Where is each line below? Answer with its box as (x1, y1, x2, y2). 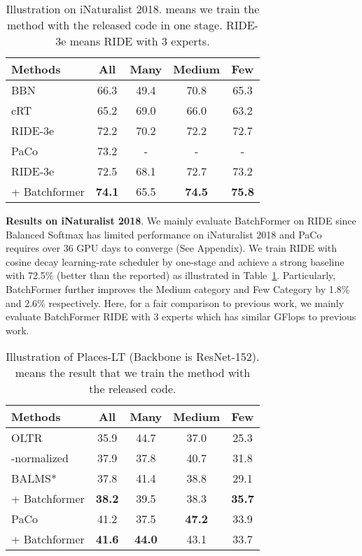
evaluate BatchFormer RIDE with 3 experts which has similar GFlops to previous (6, 309, 356, 324)
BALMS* (11, 470, 57, 487)
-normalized (11, 450, 69, 466)
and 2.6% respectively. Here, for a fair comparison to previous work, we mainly (6, 295, 344, 310)
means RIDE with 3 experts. (69, 33, 210, 49)
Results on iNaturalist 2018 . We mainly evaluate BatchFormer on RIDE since (6, 213, 356, 227)
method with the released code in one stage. (6, 17, 223, 33)
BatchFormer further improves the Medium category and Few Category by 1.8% (6, 281, 350, 296)
